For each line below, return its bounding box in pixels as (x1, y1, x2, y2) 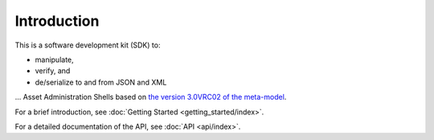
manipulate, (35, 55, 74, 64)
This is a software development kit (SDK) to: (14, 40, 161, 50)
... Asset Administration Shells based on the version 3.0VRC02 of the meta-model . (14, 93, 287, 102)
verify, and (35, 66, 71, 76)
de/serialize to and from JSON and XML (35, 77, 167, 87)
